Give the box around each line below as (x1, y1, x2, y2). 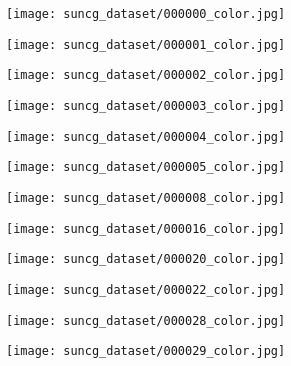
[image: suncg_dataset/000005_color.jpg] (6, 160, 286, 175)
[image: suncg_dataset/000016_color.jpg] (6, 221, 286, 236)
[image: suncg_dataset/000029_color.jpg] (6, 344, 286, 359)
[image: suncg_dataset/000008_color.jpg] (6, 190, 286, 205)
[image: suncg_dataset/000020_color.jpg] (6, 252, 286, 267)
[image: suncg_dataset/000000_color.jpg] (6, 7, 286, 21)
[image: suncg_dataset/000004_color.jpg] (6, 129, 286, 144)
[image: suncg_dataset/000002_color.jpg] (6, 68, 286, 83)
